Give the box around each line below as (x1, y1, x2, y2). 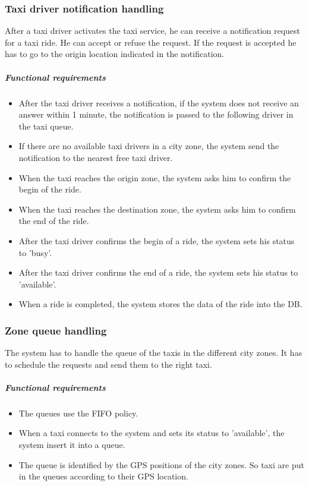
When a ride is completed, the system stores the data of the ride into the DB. (18, 298, 302, 310)
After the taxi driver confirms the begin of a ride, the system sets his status (18, 234, 295, 247)
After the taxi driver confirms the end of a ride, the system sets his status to (18, 266, 298, 279)
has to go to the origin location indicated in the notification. (5, 48, 225, 60)
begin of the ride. (18, 183, 81, 195)
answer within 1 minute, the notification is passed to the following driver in (18, 108, 294, 121)
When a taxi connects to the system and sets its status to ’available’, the (18, 427, 285, 439)
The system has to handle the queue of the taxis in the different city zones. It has (5, 346, 302, 359)
